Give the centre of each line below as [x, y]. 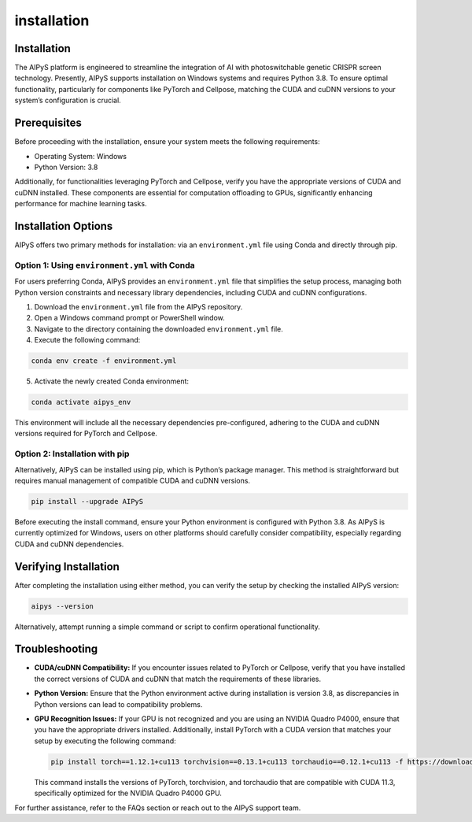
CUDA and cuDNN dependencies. [69, 544]
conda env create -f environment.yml [104, 361]
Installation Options [64, 226]
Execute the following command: [87, 340]
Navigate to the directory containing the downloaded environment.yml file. [159, 329]
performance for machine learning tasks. [81, 204]
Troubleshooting [56, 649]
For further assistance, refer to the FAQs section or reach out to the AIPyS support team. [158, 808]
